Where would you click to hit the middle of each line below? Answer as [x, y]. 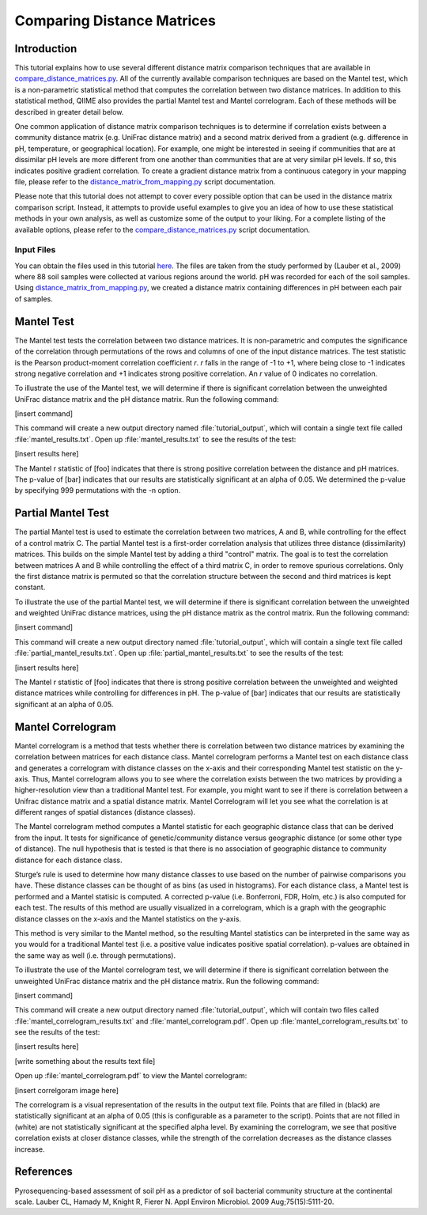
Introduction [46, 49]
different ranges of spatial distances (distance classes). [105, 812]
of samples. [34, 299]
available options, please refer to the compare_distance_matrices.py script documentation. [162, 229]
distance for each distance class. [68, 860]
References [43, 1172]
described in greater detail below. [69, 112]
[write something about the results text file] [85, 1061]
